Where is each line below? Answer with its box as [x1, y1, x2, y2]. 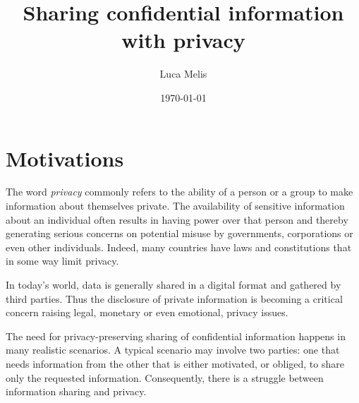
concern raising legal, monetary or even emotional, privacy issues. [6, 305, 288, 320]
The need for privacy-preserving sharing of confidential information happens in [6, 328, 346, 343]
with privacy [121, 25, 245, 54]
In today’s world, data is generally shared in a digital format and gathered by [6, 277, 341, 291]
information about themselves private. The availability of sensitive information [6, 198, 345, 213]
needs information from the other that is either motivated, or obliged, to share [6, 356, 344, 371]
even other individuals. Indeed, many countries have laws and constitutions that [6, 239, 352, 254]
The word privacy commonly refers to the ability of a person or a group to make [6, 184, 353, 199]
